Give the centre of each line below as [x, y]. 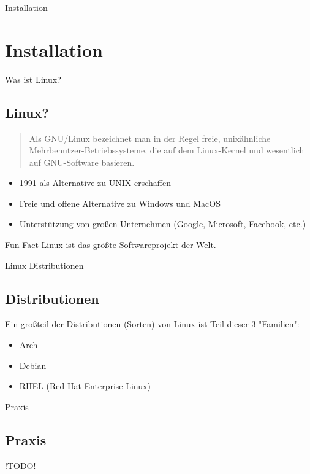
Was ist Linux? [33, 79]
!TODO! [21, 465]
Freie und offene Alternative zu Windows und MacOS [120, 203]
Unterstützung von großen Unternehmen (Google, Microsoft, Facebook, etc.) [163, 224]
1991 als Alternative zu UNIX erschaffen [95, 183]
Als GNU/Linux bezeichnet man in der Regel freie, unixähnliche [150, 138]
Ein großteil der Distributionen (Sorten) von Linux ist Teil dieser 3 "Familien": [152, 324]
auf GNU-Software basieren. [82, 162]
